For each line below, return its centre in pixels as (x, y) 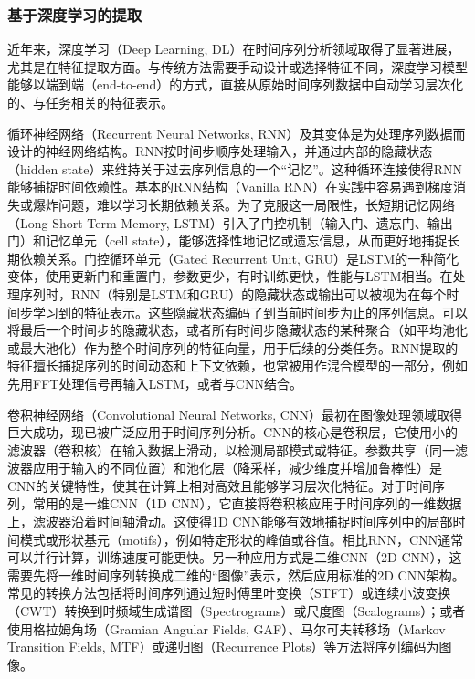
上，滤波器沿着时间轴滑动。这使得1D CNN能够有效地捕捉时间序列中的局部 (230, 522)
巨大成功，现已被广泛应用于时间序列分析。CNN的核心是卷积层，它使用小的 (233, 432)
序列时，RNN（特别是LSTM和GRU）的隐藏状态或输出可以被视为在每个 (233, 293)
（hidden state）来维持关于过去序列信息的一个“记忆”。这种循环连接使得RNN (235, 168)
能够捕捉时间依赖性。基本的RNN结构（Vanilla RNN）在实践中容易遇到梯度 (231, 187)
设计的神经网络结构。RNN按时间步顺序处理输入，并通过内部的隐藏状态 (220, 151)
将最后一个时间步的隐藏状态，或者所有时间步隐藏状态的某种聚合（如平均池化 (237, 330)
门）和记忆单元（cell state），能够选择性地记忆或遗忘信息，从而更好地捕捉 (227, 240)
